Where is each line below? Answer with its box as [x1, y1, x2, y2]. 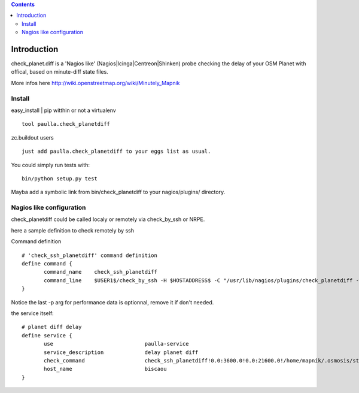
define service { [22, 332, 72, 338]
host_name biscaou [44, 365, 167, 373]
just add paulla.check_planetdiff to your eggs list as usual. [22, 148, 211, 155]
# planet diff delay [22, 324, 82, 331]
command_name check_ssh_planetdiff [44, 268, 158, 276]
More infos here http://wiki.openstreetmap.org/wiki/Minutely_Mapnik [11, 79, 180, 86]
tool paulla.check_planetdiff [22, 120, 111, 128]
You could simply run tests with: [11, 161, 90, 168]
